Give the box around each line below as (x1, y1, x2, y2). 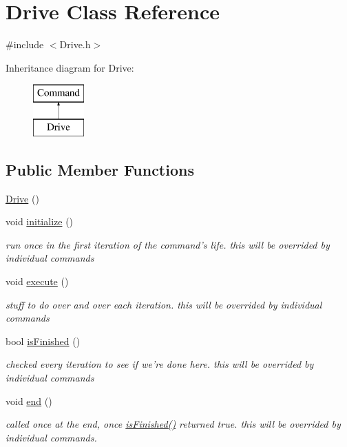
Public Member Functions (6, 158, 194, 180)
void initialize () (6, 214, 74, 229)
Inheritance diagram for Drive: (6, 60, 134, 74)
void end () (6, 393, 52, 408)
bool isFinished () (6, 333, 81, 348)
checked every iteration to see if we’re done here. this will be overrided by (6, 357, 314, 371)
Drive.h (59, 37, 91, 52)
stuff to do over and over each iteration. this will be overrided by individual (6, 297, 322, 311)
